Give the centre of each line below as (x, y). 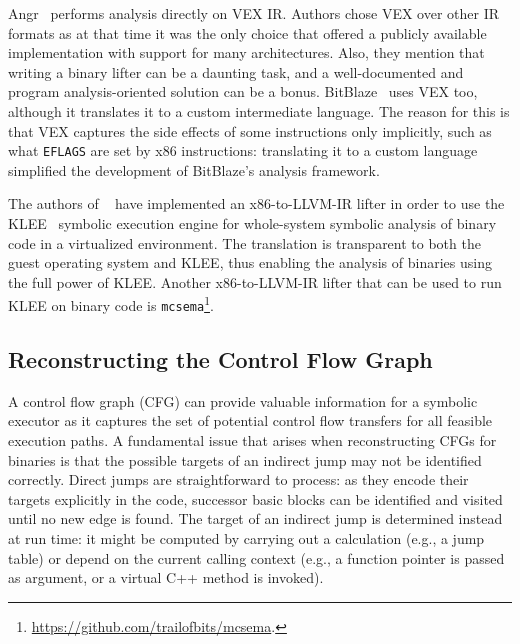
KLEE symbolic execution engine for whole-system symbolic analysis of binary (252, 223)
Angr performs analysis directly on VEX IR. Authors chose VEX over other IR (254, 13)
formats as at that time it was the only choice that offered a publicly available (247, 32)
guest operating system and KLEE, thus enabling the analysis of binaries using (250, 262)
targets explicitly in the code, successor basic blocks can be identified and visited (255, 498)
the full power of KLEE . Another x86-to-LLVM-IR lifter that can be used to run (255, 281)
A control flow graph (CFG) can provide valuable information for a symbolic (243, 400)
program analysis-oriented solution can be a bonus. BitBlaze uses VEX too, (243, 91)
